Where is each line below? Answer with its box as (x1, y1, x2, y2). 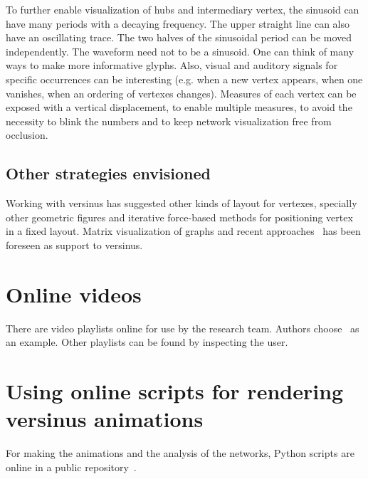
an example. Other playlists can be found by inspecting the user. (6, 335, 288, 349)
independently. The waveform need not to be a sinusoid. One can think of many (6, 43, 354, 58)
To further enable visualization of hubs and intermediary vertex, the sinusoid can (6, 2, 359, 16)
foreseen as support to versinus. (6, 237, 143, 252)
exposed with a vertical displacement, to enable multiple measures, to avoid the (6, 100, 352, 115)
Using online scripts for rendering (6, 377, 344, 406)
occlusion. (6, 127, 48, 142)
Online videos (6, 279, 142, 308)
